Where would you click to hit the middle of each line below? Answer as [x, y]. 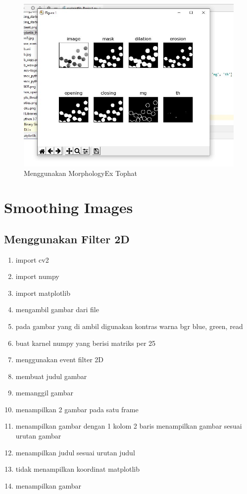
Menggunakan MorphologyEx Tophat [80, 173]
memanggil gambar [45, 393]
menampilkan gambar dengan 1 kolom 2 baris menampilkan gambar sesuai [129, 426]
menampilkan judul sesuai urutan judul [75, 452]
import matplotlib [43, 293]
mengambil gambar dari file [57, 309]
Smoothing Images [69, 207]
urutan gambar [38, 436]
